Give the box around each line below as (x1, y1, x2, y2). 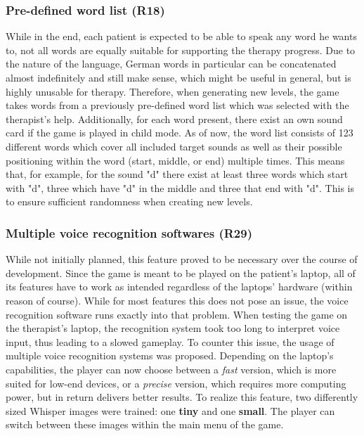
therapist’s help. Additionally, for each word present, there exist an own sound (6, 111, 343, 126)
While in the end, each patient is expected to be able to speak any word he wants (6, 29, 357, 44)
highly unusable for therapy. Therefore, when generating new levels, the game (6, 84, 339, 98)
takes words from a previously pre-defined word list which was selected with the (6, 98, 349, 113)
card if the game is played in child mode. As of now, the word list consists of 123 (6, 125, 353, 140)
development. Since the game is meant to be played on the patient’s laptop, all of (6, 265, 356, 280)
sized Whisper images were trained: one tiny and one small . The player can (6, 403, 335, 418)
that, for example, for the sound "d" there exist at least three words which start (6, 167, 349, 181)
